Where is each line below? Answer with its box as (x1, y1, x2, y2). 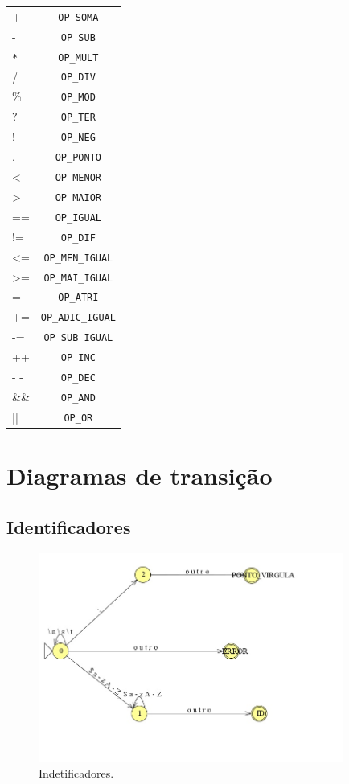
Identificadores (6, 514, 131, 539)
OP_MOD (60, 92, 96, 104)
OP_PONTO (55, 152, 101, 164)
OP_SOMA (58, 11, 99, 23)
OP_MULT (58, 51, 99, 64)
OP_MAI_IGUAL (43, 272, 113, 284)
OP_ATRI (58, 292, 99, 304)
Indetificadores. (39, 765, 114, 782)
